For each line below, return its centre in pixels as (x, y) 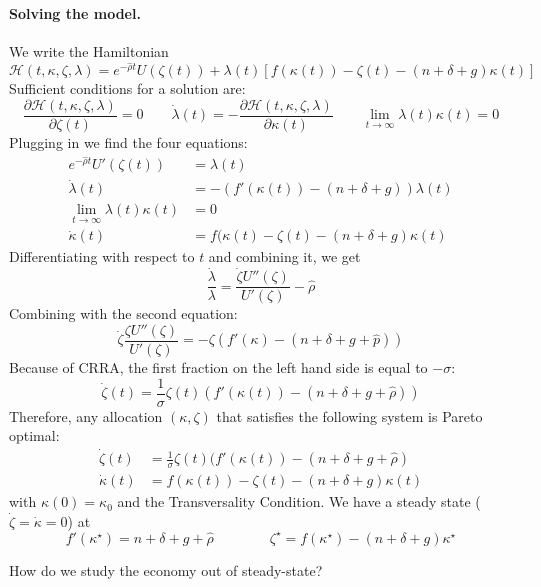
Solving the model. (75, 12)
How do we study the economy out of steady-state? (166, 569)
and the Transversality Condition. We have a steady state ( (299, 501)
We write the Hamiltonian (89, 50)
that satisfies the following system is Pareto (349, 415)
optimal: (34, 435)
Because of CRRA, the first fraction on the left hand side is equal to (218, 367)
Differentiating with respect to (102, 256)
